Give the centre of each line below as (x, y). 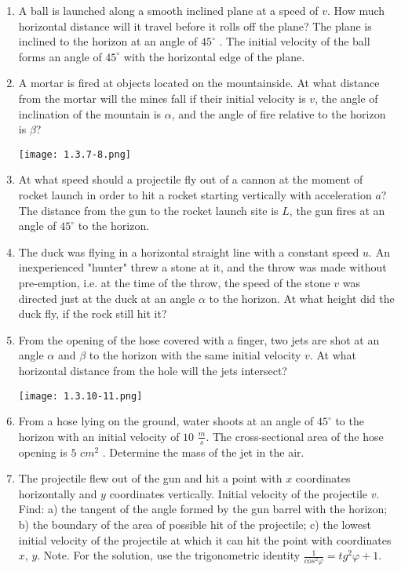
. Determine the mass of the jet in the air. (203, 452)
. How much (356, 10)
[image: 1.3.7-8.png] (75, 154)
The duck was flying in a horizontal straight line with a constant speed (189, 251)
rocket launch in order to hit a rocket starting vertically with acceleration (195, 195)
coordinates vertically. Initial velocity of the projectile (239, 493)
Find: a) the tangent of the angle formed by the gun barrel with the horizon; (203, 509)
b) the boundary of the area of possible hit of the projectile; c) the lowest (195, 524)
